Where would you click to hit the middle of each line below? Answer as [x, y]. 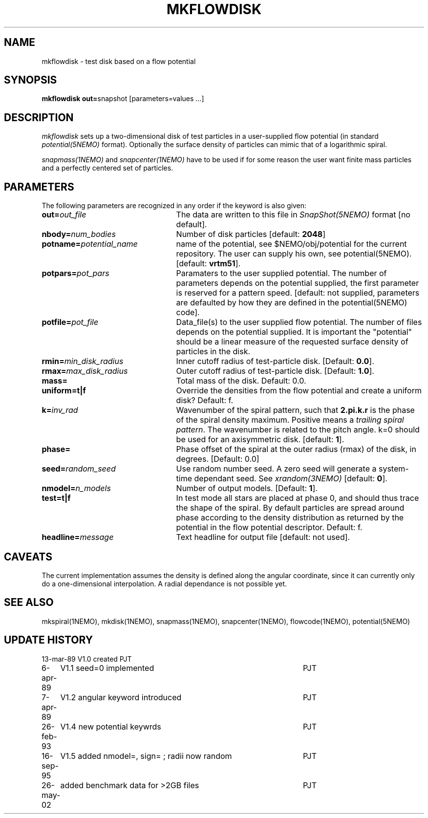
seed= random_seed [79, 469]
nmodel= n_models [76, 488]
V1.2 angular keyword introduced [121, 697]
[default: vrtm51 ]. [208, 264]
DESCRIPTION [39, 117]
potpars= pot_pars [75, 273]
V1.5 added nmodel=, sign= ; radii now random [146, 756]
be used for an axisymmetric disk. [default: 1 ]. [260, 440]
